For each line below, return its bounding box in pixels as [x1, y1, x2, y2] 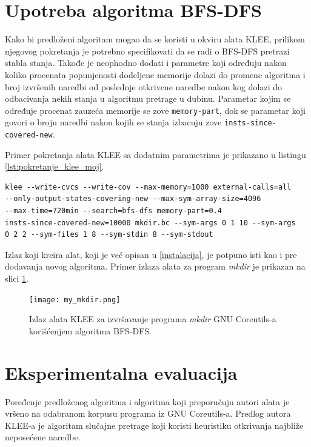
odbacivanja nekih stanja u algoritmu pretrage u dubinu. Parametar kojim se [5, 92, 291, 105]
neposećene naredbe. [5, 431, 81, 443]
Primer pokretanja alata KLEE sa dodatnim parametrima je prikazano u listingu [5, 148, 306, 161]
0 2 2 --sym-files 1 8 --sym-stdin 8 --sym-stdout [5, 230, 213, 239]
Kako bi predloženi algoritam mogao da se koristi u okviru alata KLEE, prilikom [5, 33, 305, 45]
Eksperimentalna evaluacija [5, 360, 238, 385]
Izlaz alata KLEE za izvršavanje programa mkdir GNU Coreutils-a [29, 313, 276, 325]
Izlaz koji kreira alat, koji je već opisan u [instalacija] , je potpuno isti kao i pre [5, 248, 297, 260]
